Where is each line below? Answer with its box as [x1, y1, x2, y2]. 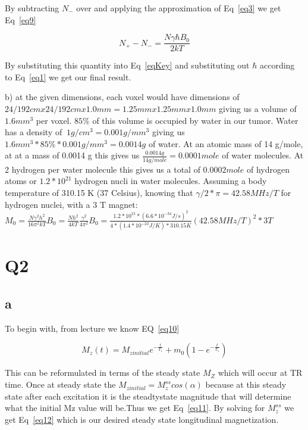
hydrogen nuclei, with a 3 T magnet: [5, 198, 138, 210]
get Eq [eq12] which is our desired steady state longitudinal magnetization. [5, 413, 279, 425]
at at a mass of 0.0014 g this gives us [5, 149, 140, 161]
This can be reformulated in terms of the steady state [5, 366, 200, 379]
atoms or [5, 175, 37, 187]
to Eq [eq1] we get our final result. [5, 70, 131, 83]
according [259, 59, 295, 71]
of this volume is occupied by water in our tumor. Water [92, 114, 298, 126]
